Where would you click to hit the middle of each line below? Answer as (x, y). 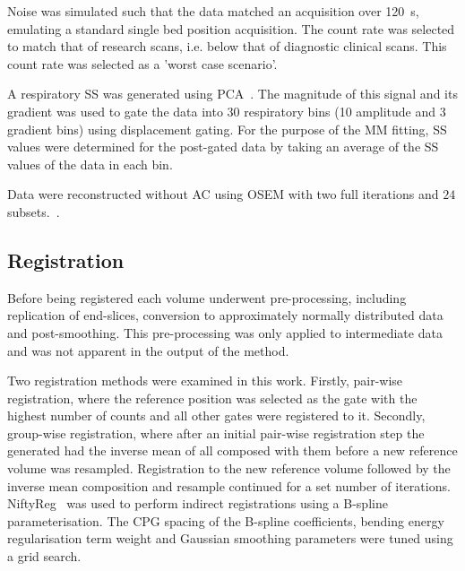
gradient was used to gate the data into (115, 111)
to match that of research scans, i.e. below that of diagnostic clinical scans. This (227, 46)
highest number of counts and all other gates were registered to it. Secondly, (216, 415)
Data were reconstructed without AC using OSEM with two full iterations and (223, 194)
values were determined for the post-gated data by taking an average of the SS (223, 147)
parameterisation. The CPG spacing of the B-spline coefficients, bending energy (226, 520)
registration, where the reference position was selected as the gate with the (212, 398)
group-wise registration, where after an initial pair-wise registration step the (216, 433)
